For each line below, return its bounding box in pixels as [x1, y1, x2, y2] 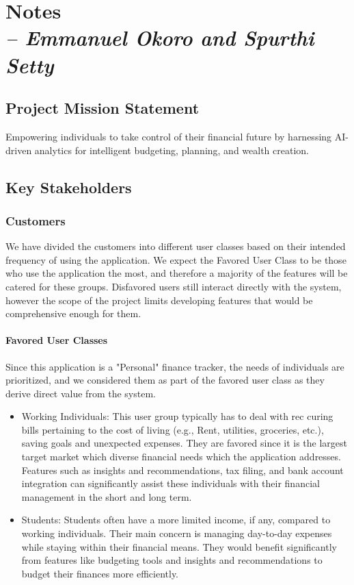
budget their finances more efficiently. [21, 566, 179, 580]
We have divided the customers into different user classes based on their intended [5, 239, 346, 253]
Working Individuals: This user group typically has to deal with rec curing [21, 409, 333, 423]
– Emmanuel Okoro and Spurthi [5, 23, 314, 52]
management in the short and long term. [21, 489, 192, 503]
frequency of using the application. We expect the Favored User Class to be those [5, 252, 346, 266]
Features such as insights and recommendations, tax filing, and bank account [21, 462, 344, 477]
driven [5, 142, 32, 157]
